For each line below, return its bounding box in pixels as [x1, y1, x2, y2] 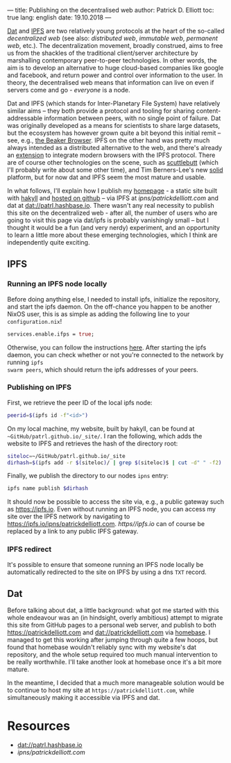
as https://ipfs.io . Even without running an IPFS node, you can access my [7, 505, 216, 514]
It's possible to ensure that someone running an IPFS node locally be [7, 560, 204, 568]
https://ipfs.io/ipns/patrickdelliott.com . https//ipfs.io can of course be [7, 520, 205, 528]
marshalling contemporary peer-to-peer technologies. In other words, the [7, 56, 217, 65]
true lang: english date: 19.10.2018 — [7, 13, 112, 22]
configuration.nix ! [7, 317, 62, 325]
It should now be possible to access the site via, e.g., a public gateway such [7, 498, 224, 506]
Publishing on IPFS [7, 382, 71, 392]
